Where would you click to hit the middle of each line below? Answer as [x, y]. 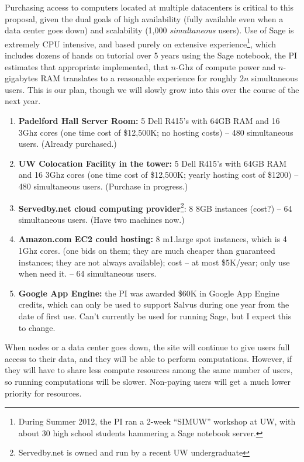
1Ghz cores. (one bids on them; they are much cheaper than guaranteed [147, 250]
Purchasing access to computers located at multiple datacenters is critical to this [149, 7]
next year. [23, 101]
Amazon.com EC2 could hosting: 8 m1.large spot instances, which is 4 [153, 239]
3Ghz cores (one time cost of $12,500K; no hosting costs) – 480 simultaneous [156, 132]
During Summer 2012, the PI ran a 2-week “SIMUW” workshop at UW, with [157, 421]
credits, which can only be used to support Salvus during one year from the [154, 304]
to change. [37, 327]
